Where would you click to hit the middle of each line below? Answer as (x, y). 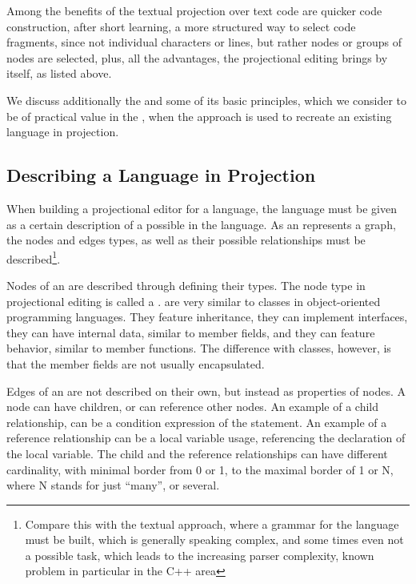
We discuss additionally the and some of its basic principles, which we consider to (207, 100)
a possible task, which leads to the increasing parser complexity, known (200, 555)
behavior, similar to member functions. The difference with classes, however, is (199, 348)
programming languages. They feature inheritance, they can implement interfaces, (207, 317)
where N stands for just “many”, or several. (113, 485)
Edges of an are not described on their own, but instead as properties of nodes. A (206, 391)
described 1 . (34, 257)
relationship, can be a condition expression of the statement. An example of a (197, 422)
